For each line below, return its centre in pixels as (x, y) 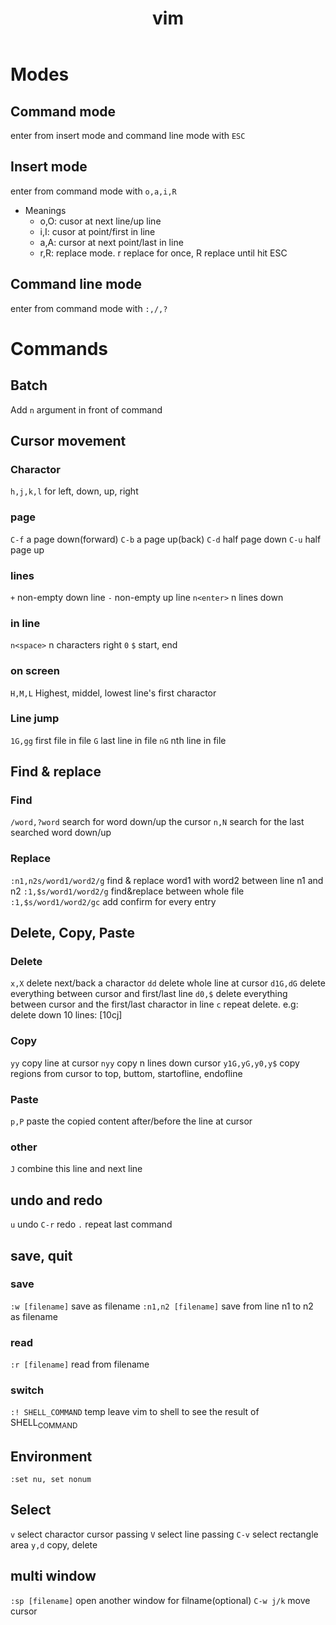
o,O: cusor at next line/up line (100, 221)
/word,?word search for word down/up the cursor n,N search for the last (157, 822)
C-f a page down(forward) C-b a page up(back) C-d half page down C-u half (166, 539)
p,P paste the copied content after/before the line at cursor (131, 1121)
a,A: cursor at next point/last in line (111, 242)
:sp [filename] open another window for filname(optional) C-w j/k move (160, 1600)
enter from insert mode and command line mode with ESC (128, 135)
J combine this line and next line (76, 1169)
